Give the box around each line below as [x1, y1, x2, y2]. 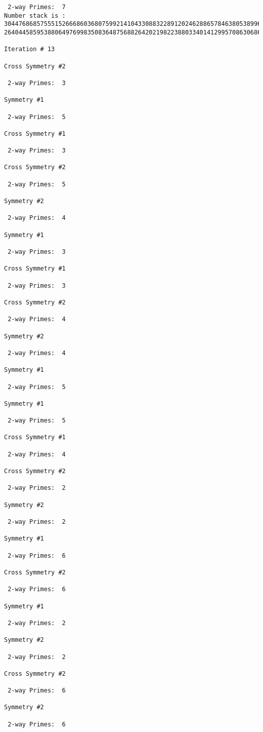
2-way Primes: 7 [8, 4, 66, 11]
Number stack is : [4, 12, 66, 19]
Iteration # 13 [4, 46, 55, 53]
